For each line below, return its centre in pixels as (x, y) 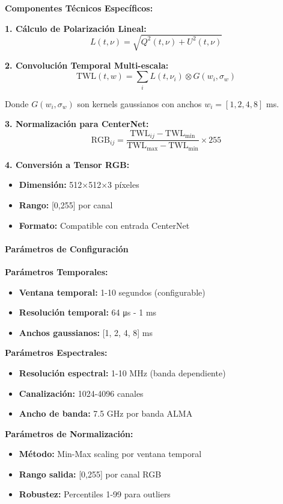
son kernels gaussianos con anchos (139, 103)
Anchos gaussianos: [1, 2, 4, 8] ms (86, 332)
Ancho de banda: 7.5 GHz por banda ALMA (106, 413)
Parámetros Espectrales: (56, 353)
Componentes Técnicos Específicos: (79, 8)
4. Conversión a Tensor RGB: (67, 164)
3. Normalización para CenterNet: (77, 124)
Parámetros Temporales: (56, 271)
